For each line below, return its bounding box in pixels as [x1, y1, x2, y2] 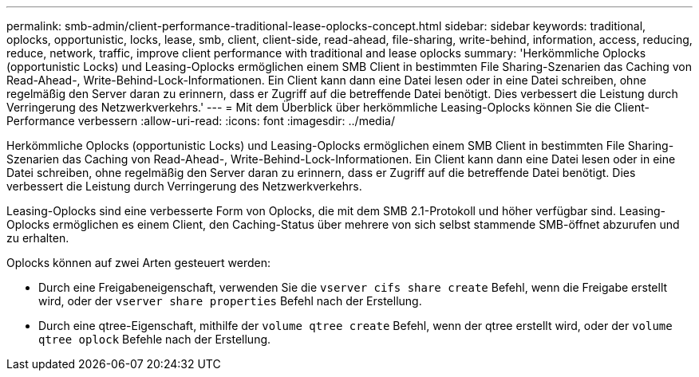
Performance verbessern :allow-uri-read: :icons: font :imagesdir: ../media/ [6, 114, 395, 128]
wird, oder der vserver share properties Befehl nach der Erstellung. [38, 294, 422, 308]
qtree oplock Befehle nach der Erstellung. [38, 332, 271, 346]
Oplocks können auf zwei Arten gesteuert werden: [6, 256, 271, 269]
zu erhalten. [6, 231, 69, 245]
